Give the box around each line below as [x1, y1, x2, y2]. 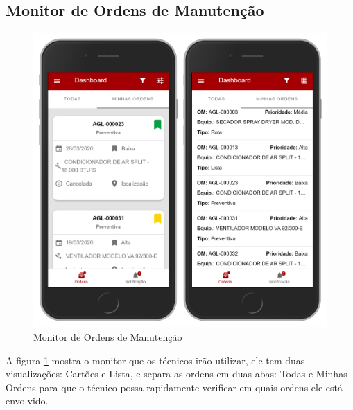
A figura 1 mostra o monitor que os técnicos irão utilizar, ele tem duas [6, 353, 305, 367]
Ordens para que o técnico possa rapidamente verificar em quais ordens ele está [6, 380, 343, 394]
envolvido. [6, 393, 49, 408]
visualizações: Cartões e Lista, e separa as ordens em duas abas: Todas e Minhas [6, 366, 347, 381]
